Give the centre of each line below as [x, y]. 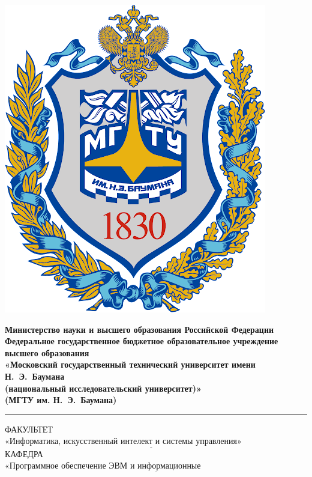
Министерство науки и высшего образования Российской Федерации [139, 329]
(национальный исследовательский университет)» [103, 388]
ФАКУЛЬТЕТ [29, 429]
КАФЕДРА [24, 453]
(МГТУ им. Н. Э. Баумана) [61, 400]
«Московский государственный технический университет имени [130, 364]
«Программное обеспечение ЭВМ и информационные [103, 466]
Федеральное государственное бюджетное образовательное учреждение [142, 341]
